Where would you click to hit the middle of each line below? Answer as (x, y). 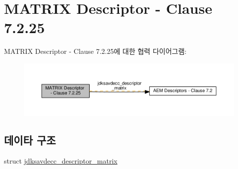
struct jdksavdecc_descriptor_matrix (61, 160)
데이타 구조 (30, 140)
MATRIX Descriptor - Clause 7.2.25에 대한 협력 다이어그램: (95, 51)
